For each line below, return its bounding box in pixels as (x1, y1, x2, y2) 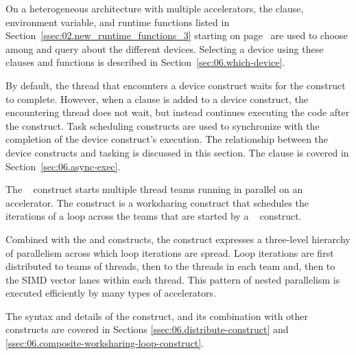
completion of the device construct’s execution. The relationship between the (5, 132, 329, 146)
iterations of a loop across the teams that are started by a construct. (5, 209, 302, 223)
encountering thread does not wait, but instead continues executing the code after (5, 105, 350, 119)
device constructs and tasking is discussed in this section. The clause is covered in (5, 145, 349, 159)
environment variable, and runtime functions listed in (5, 14, 230, 29)
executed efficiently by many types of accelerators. (5, 286, 217, 300)
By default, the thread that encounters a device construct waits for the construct (5, 78, 346, 92)
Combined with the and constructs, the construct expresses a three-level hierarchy (5, 231, 351, 246)
